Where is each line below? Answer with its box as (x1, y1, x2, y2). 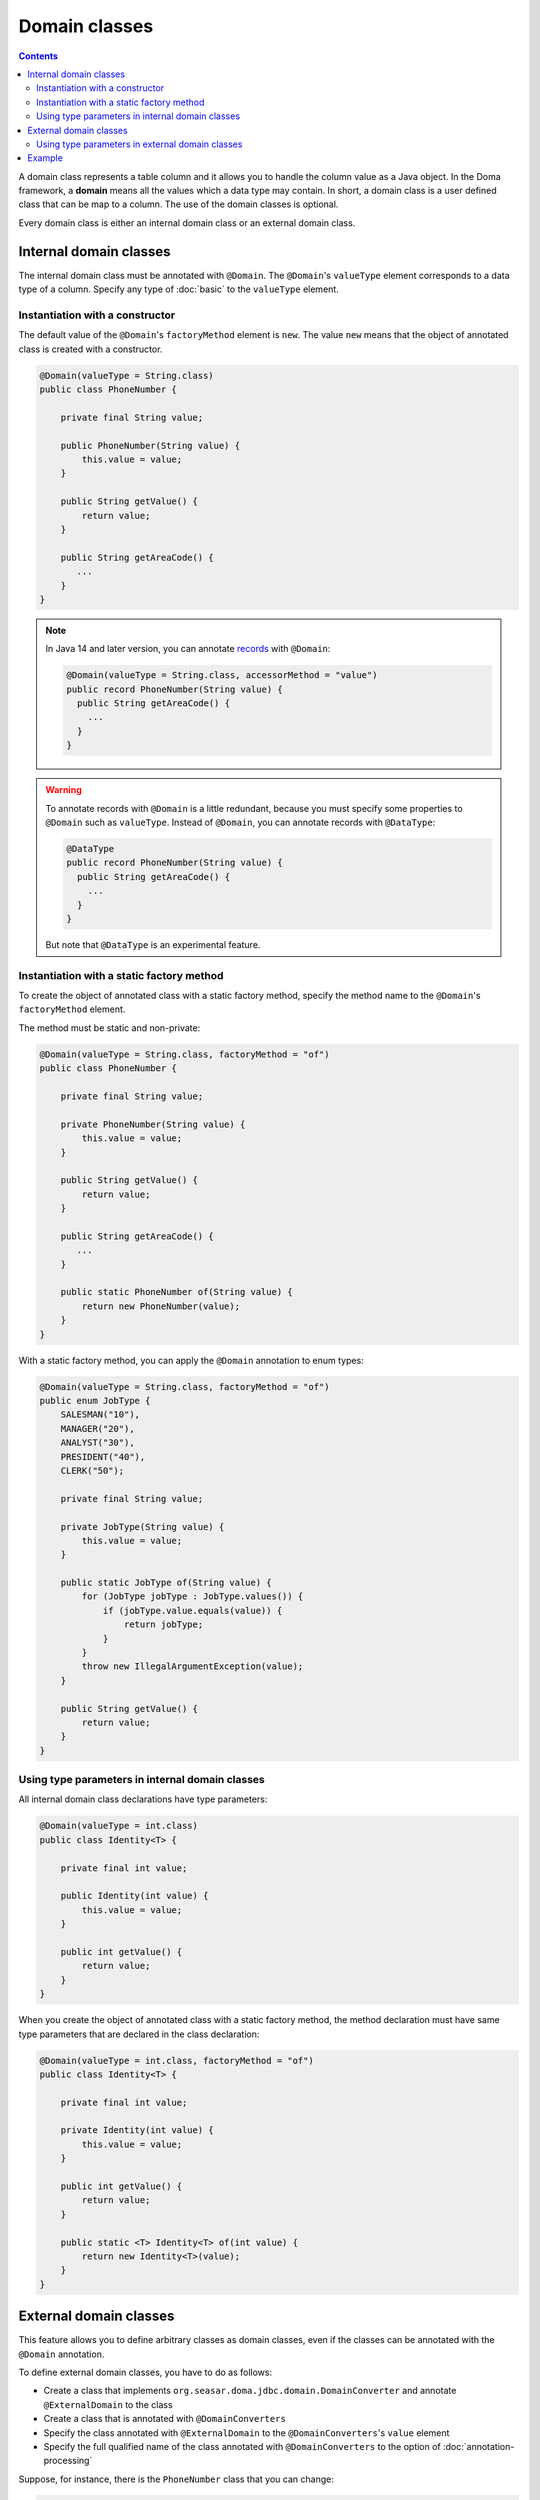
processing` (43, 2455, 93, 2467)
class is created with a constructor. (18, 343, 163, 355)
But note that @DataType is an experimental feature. (45, 938, 261, 950)
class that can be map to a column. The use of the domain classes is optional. (18, 198, 339, 210)
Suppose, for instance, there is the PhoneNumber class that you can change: (18, 2473, 334, 2485)
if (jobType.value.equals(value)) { (102, 1605, 283, 1616)
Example (27, 152, 64, 164)
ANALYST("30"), (60, 1437, 135, 1449)
